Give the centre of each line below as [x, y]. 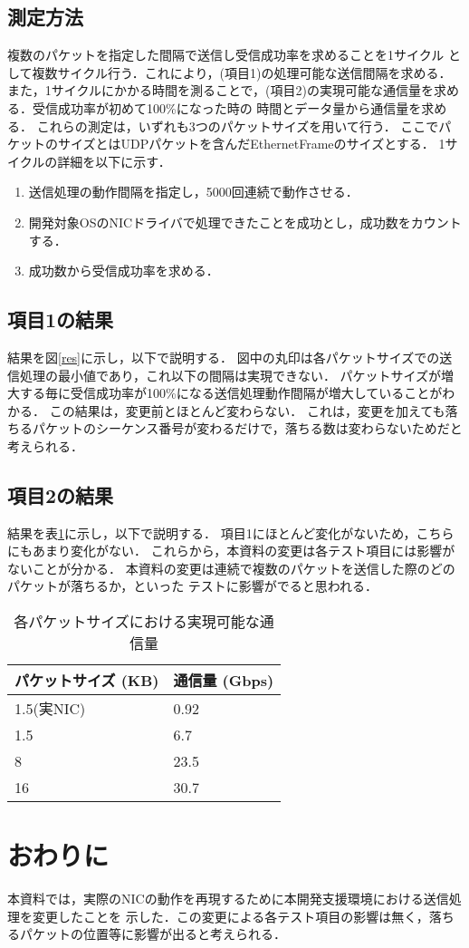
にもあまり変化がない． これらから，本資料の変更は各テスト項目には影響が [231, 551]
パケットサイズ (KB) [87, 681]
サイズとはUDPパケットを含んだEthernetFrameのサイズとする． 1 [251, 144]
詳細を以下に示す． [114, 161]
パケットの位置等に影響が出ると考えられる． [153, 934]
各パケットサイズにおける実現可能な [137, 622]
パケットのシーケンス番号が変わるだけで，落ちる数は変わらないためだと [247, 428]
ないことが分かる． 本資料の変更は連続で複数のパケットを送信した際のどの [231, 568]
